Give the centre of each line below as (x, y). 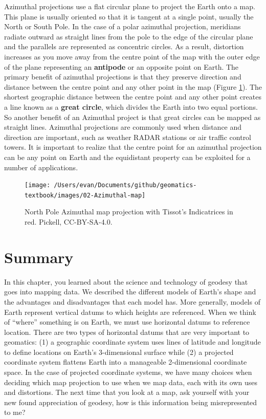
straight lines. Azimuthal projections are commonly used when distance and (123, 127)
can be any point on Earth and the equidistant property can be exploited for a (127, 157)
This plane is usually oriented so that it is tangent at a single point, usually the (129, 16)
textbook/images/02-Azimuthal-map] (85, 195)
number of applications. (41, 167)
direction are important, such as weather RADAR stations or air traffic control (128, 137)
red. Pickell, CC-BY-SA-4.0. (69, 222)
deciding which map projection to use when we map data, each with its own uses (131, 382)
